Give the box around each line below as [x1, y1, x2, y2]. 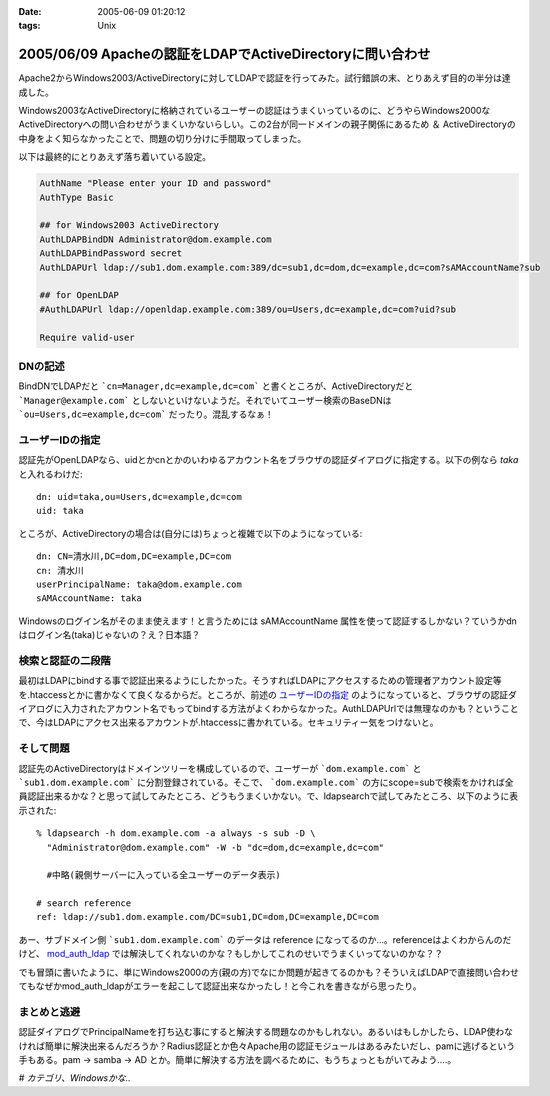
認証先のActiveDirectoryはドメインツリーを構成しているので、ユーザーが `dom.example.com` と [18, 762, 422, 774]
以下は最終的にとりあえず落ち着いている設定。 [18, 151, 212, 163]
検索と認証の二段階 [18, 653, 112, 667]
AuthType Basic [39, 191, 114, 203]
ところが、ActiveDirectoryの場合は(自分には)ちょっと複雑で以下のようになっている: [18, 527, 363, 539]
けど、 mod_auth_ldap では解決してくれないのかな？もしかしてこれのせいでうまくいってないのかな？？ [18, 948, 444, 960]
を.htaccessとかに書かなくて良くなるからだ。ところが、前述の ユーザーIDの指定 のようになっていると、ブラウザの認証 [18, 688, 509, 700]
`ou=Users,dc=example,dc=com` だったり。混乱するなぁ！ [18, 408, 274, 420]
